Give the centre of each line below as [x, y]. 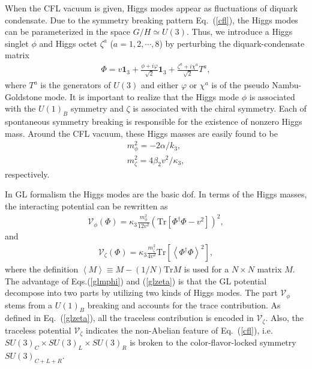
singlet [17, 43]
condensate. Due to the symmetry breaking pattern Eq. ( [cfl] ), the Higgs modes [151, 19]
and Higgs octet [68, 43]
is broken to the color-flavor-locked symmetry [213, 342]
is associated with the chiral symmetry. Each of [220, 108]
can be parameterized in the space [67, 31]
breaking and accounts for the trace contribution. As [184, 304]
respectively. [27, 174]
